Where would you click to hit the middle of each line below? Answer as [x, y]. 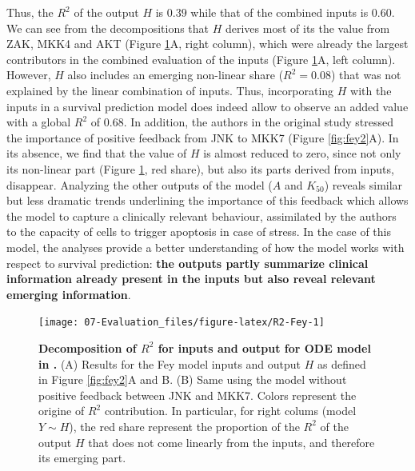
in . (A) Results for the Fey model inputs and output [170, 363]
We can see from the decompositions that [108, 28]
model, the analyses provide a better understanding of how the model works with [206, 247]
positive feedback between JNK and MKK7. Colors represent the [198, 395]
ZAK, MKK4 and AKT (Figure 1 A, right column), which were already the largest [207, 44]
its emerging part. [82, 458]
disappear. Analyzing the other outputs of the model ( [140, 184]
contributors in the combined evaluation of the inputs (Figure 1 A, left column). [201, 59]
